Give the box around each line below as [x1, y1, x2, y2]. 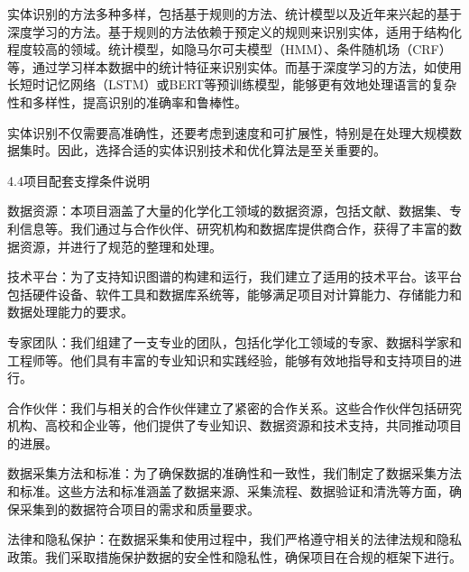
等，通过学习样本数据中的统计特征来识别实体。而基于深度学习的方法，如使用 [7, 57, 462, 76]
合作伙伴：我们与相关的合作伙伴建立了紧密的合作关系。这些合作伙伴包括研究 [7, 398, 462, 417]
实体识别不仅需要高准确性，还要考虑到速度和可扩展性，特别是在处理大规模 [7, 123, 449, 142]
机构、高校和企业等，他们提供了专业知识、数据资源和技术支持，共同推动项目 [7, 416, 462, 435]
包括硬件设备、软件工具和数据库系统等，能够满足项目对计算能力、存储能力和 [7, 284, 462, 303]
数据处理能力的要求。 [7, 302, 133, 321]
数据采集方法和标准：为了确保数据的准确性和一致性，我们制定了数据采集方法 [7, 464, 462, 483]
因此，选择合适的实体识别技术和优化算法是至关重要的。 [57, 141, 386, 160]
